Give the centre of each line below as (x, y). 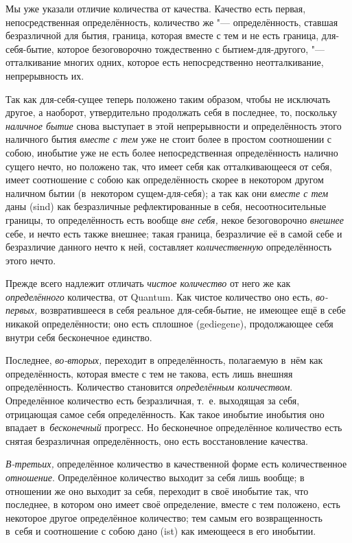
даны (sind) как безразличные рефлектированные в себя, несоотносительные (166, 206)
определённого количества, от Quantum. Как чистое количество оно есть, (159, 296)
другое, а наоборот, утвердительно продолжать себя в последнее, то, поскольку (172, 112)
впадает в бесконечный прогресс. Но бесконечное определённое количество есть (174, 427)
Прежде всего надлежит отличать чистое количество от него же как (148, 283)
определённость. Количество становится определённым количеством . (149, 387)
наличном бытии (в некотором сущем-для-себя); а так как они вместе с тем (167, 193)
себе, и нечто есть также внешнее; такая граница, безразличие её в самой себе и (174, 233)
